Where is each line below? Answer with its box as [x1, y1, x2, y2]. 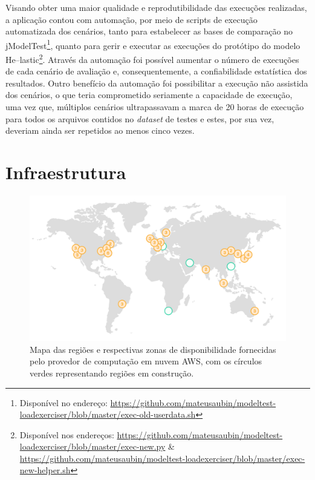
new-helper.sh [19, 464, 71, 476]
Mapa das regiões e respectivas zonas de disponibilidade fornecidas [30, 343, 276, 355]
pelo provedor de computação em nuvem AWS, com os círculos [30, 355, 262, 367]
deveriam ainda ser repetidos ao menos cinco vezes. [5, 124, 195, 137]
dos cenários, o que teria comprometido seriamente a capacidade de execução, [5, 88, 293, 101]
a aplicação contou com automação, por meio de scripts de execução [5, 13, 258, 25]
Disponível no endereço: [19, 396, 108, 409]
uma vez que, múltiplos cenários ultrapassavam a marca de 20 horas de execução [5, 100, 304, 113]
